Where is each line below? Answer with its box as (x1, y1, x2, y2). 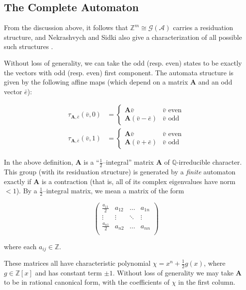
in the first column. (178, 277, 235, 287)
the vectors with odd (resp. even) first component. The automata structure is (4, 67, 234, 77)
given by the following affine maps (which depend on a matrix (4, 77, 188, 87)
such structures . (4, 41, 53, 51)
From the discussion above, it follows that (4, 22, 128, 33)
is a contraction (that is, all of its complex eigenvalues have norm (41, 176, 236, 186)
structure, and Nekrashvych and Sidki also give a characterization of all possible (4, 32, 242, 42)
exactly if (4, 176, 32, 186)
